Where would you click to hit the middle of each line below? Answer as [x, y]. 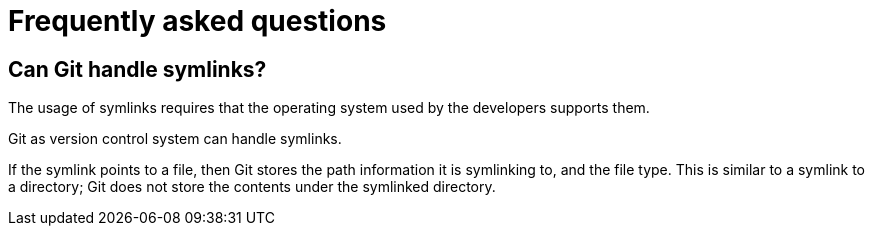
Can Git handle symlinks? [137, 69]
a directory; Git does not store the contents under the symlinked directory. [252, 187]
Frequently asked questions [197, 21]
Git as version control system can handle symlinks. [175, 139]
